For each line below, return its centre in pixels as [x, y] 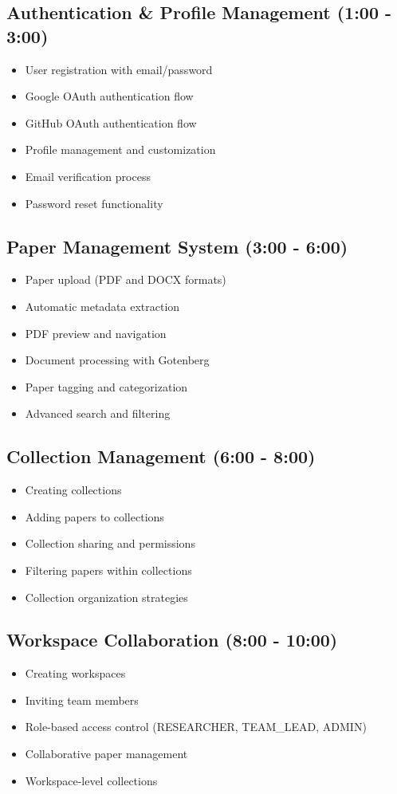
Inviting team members [82, 700]
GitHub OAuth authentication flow [111, 122]
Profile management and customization [120, 149]
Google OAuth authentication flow [109, 96]
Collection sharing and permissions [110, 543]
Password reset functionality [94, 203]
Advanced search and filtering [98, 413]
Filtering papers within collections [108, 570]
